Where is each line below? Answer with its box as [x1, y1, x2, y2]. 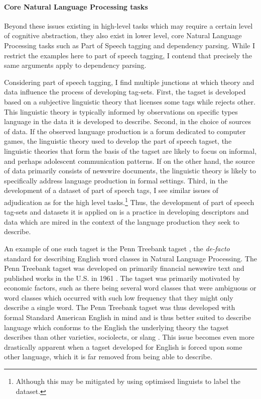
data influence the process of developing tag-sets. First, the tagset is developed [4, 86, 246, 97]
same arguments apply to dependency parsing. [4, 60, 147, 70]
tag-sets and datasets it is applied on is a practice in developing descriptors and [4, 207, 249, 217]
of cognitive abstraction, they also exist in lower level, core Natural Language [4, 30, 242, 41]
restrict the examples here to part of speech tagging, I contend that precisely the [4, 50, 252, 60]
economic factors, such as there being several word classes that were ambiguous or [4, 282, 256, 293]
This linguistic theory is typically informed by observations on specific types [4, 106, 238, 117]
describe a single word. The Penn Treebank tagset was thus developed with [4, 302, 235, 313]
